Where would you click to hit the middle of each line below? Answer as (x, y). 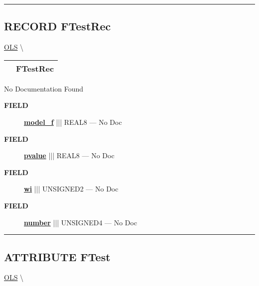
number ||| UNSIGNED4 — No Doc (81, 222)
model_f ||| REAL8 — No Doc (73, 122)
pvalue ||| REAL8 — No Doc (69, 155)
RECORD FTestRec (58, 26)
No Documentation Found (44, 88)
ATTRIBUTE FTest (57, 256)
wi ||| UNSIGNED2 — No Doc (71, 189)
